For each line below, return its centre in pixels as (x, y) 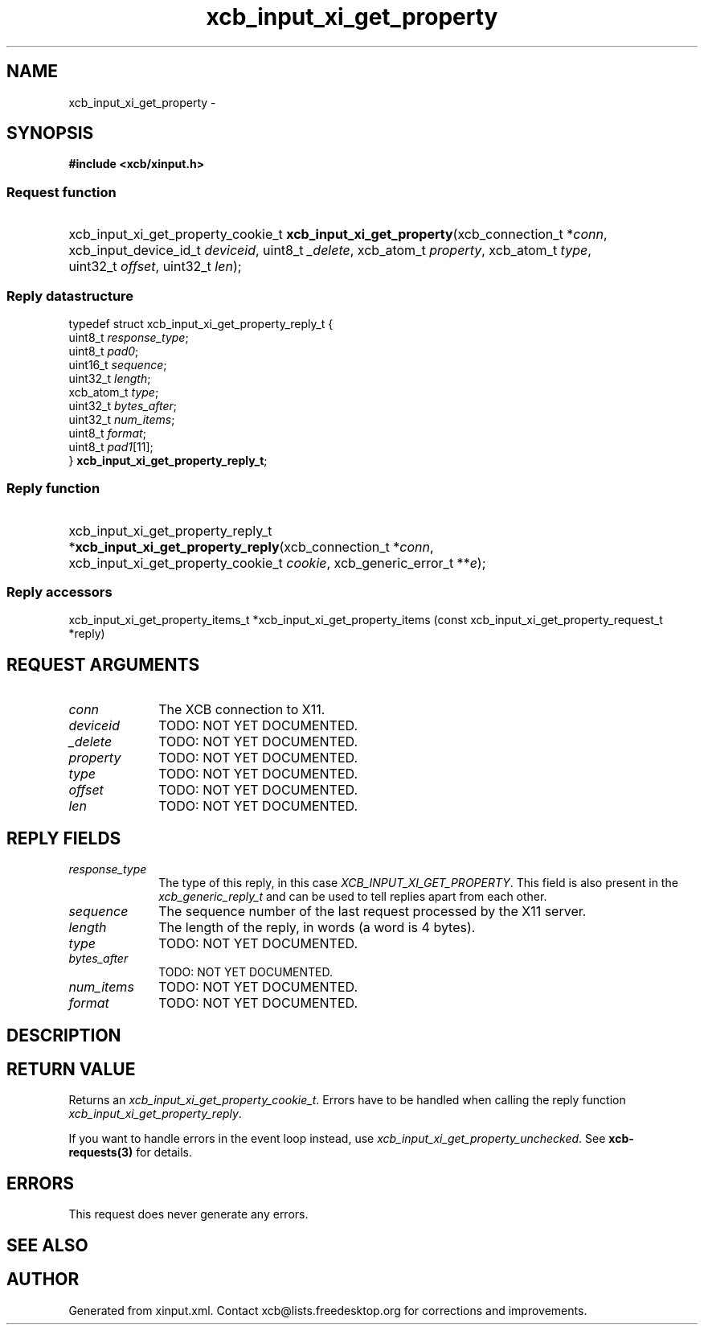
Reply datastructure (70, 296)
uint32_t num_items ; (122, 419)
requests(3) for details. (131, 1152)
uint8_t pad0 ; (104, 351)
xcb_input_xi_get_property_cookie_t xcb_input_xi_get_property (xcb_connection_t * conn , (338, 234)
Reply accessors (59, 592)
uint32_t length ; (110, 378)
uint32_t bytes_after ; (123, 405)
